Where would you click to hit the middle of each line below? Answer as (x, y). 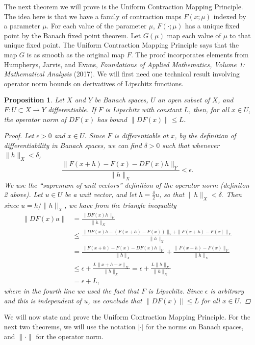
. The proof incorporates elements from (190, 54)
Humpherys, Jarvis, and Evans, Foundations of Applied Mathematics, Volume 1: (124, 64)
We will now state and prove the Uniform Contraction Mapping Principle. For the (127, 317)
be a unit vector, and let (101, 194)
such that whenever (191, 145)
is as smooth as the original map (76, 54)
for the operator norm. (70, 336)
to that (240, 35)
